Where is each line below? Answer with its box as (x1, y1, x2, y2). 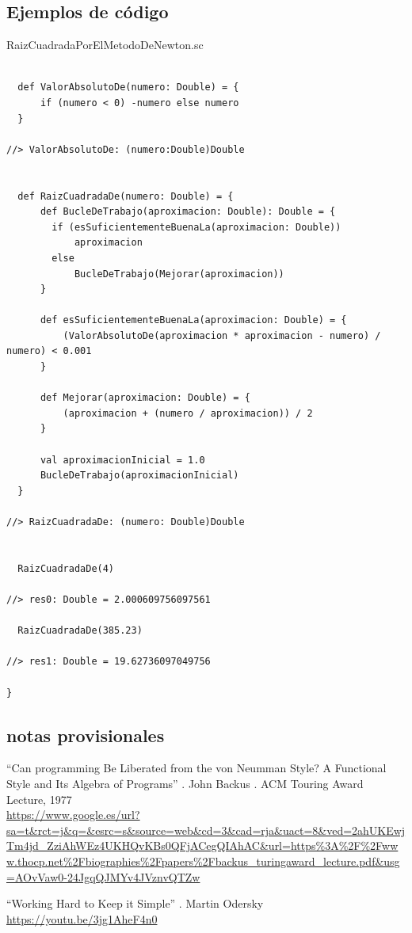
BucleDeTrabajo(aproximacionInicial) (40, 470, 239, 482)
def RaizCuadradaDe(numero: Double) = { (17, 190, 234, 202)
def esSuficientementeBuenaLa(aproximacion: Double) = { (40, 314, 347, 326)
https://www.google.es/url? (6, 806, 140, 823)
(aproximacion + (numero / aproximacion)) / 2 (63, 407, 313, 419)
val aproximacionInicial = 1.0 (40, 454, 205, 466)
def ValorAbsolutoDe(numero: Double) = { (17, 82, 239, 93)
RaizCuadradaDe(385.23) (17, 625, 143, 637)
